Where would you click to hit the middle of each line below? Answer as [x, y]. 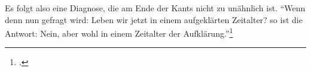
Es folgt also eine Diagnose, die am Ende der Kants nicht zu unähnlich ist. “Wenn [155, 8]
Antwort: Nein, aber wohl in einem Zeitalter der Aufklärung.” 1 [119, 32]
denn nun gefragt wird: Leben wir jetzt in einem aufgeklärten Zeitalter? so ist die [154, 19]
